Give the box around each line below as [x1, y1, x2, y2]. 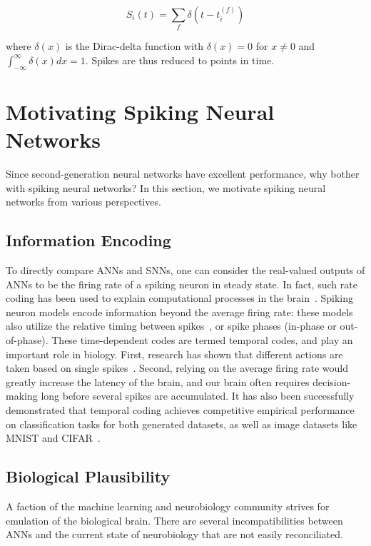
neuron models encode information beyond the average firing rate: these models [6, 304, 353, 319]
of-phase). [6, 332, 49, 347]
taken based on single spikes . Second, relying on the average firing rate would [6, 360, 348, 375]
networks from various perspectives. [6, 194, 161, 209]
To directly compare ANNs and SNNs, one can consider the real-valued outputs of [6, 263, 365, 278]
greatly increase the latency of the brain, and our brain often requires [6, 374, 310, 389]
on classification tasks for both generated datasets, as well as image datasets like [6, 416, 357, 431]
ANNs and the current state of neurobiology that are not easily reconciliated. [6, 527, 343, 542]
